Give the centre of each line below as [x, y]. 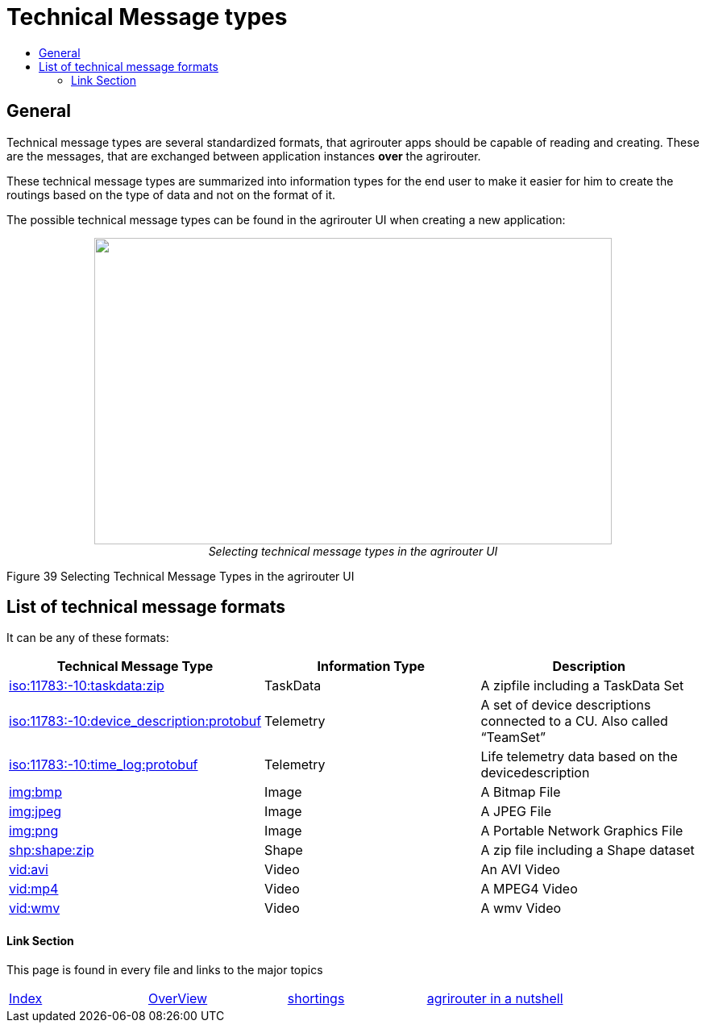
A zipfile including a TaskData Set [582, 686]
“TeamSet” [513, 737]
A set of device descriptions [566, 705]
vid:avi [29, 870]
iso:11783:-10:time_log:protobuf [104, 765]
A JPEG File [516, 812]
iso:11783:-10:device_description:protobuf [135, 721]
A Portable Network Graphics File [582, 831]
